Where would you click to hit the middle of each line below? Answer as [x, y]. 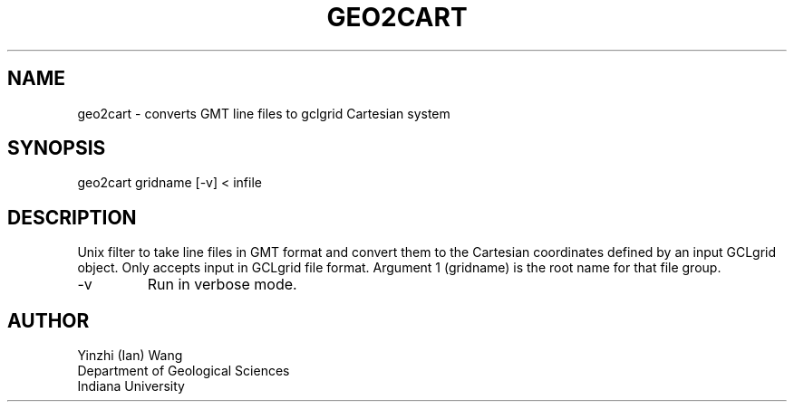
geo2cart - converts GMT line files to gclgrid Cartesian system [264, 113]
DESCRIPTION [72, 217]
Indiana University [131, 386]
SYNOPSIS [57, 148]
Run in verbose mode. [222, 285]
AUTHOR [48, 320]
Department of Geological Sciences [184, 371]
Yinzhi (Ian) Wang [130, 356]
